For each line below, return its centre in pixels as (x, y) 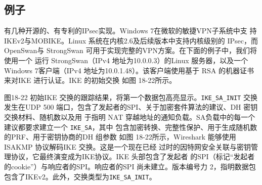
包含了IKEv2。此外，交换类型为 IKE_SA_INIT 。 (80, 176)
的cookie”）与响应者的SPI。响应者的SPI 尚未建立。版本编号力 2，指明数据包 (130, 167)
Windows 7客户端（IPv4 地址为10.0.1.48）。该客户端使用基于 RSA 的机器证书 (129, 70)
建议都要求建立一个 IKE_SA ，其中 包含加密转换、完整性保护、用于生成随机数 (131, 127)
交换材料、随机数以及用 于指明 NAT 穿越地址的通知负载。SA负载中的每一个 (130, 117)
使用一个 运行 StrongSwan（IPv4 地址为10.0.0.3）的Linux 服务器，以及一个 (126, 60)
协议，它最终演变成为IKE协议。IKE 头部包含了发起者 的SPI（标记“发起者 (133, 156)
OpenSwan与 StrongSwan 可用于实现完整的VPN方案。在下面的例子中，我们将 (130, 50)
